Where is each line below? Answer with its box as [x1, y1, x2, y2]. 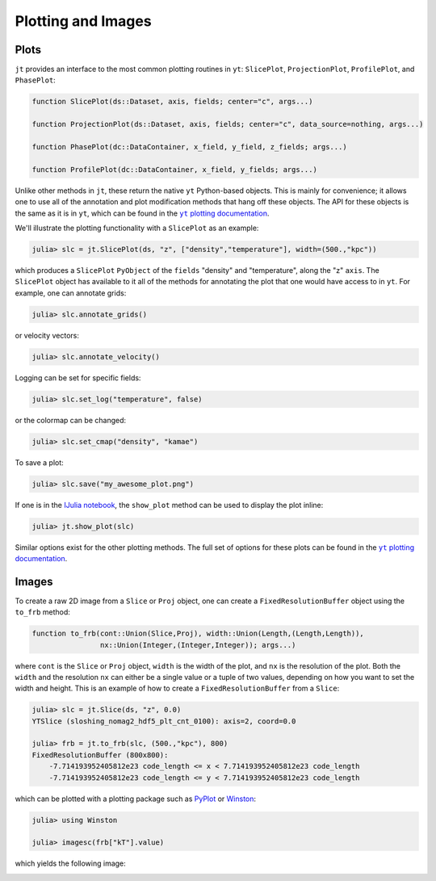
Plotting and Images [15, 12, 153, 30]
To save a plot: [15, 457, 64, 468]
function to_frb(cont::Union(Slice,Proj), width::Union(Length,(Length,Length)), [31, 629, 365, 638]
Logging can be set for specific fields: [15, 372, 141, 383]
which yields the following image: [15, 858, 127, 868]
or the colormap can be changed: [15, 415, 127, 425]
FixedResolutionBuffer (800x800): [31, 750, 169, 759]
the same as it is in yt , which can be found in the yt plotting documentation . [15, 208, 270, 218]
